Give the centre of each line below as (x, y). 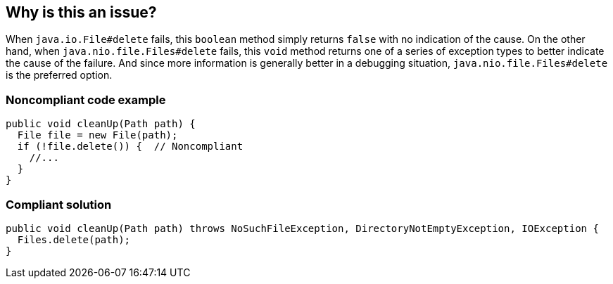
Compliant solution (59, 204)
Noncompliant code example (86, 99)
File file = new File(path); (97, 135)
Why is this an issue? (81, 12)
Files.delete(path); (74, 239)
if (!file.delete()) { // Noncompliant (130, 147)
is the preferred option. (59, 75)
